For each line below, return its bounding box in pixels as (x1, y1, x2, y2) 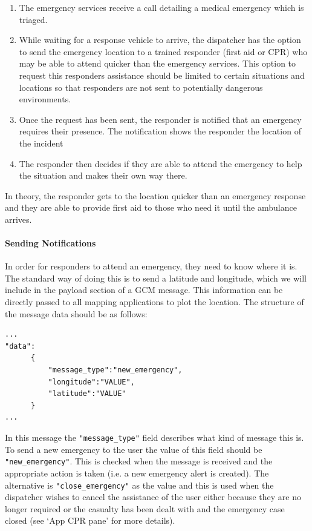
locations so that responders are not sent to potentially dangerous (19, 81, 263, 93)
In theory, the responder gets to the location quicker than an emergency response (5, 189, 306, 202)
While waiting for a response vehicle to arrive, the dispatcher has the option (19, 33, 301, 46)
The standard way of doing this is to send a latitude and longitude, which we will (5, 271, 307, 284)
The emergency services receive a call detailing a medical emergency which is (19, 1, 304, 13)
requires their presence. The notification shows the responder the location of (19, 125, 301, 137)
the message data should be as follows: (5, 307, 148, 320)
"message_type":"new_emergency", (48, 366, 183, 375)
